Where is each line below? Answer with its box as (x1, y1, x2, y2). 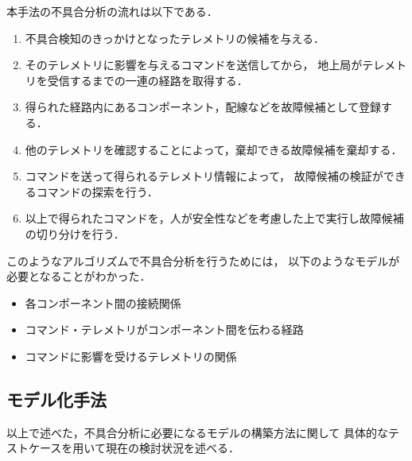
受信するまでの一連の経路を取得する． (47, 72, 248, 88)
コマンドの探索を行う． (36, 183, 158, 200)
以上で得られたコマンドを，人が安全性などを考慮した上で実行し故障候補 (25, 210, 404, 227)
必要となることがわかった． (6, 268, 151, 285)
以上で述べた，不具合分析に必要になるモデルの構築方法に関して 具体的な (6, 424, 388, 440)
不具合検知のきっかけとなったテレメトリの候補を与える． (25, 29, 325, 46)
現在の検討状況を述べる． (105, 440, 239, 456)
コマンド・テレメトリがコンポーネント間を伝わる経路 (25, 321, 304, 338)
